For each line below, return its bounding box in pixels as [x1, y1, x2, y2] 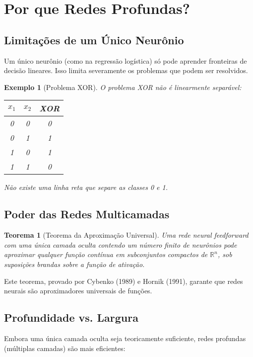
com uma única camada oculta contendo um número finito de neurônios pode [4, 239, 237, 250]
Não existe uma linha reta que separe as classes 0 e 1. [4, 182, 168, 192]
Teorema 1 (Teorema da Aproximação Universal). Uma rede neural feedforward [4, 230, 249, 240]
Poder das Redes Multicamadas [4, 206, 170, 222]
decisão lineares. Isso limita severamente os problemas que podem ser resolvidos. [4, 65, 248, 76]
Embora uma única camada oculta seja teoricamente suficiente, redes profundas [4, 333, 246, 343]
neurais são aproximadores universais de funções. [4, 285, 152, 296]
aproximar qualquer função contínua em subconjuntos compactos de [4, 249, 208, 260]
